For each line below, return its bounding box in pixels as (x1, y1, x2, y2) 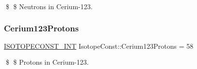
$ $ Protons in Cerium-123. (5, 57, 89, 67)
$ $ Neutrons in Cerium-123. (5, 1, 93, 11)
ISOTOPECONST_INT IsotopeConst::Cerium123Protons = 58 (4, 41, 194, 51)
